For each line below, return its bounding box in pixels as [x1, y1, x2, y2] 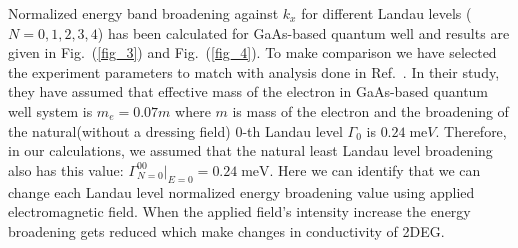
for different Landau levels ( [301, 3, 472, 23]
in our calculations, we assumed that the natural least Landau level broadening [8, 140, 493, 161]
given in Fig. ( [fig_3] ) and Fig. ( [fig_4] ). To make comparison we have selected [8, 42, 497, 63]
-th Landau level [242, 120, 343, 141]
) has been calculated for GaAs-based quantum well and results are [97, 22, 510, 43]
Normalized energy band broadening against [8, 3, 279, 23]
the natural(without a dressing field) [8, 120, 231, 141]
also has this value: [8, 159, 124, 180]
